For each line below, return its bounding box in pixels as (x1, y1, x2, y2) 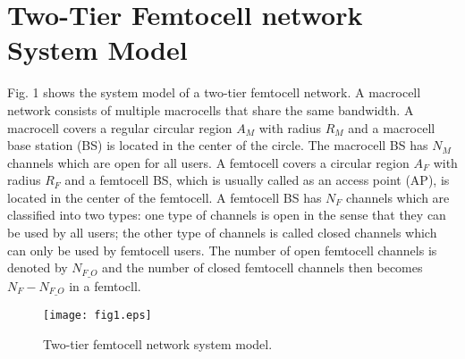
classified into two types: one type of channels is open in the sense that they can (7, 205, 446, 224)
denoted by (7, 258, 68, 277)
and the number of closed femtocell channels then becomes (102, 258, 423, 277)
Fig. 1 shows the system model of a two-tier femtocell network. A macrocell (7, 83, 421, 102)
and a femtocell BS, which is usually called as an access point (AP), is (64, 171, 450, 189)
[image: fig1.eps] (43, 309, 152, 322)
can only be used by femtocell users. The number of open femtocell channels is (7, 240, 437, 259)
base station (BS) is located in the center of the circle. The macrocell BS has (7, 136, 428, 154)
